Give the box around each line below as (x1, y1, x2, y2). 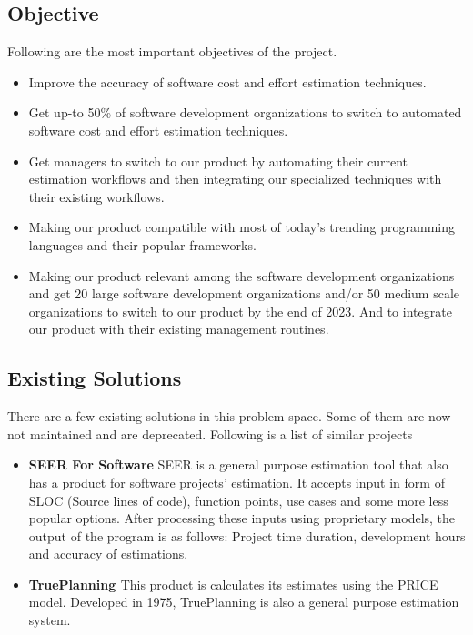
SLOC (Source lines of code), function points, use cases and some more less (28, 490, 448, 509)
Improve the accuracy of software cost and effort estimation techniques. (28, 72, 427, 91)
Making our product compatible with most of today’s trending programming (28, 217, 456, 237)
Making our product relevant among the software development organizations (28, 266, 455, 285)
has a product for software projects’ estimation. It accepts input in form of (28, 472, 445, 491)
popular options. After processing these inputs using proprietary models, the (28, 509, 456, 528)
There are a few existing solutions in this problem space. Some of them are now (7, 407, 451, 426)
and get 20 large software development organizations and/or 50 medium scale (28, 284, 460, 303)
